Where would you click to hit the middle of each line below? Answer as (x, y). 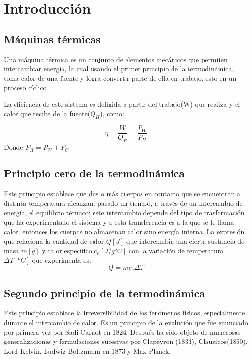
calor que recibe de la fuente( (47, 113)
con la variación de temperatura (176, 250)
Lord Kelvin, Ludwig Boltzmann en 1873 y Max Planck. (87, 351)
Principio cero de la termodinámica (94, 173)
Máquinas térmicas (52, 39)
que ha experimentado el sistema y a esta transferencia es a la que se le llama (119, 222)
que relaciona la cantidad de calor (54, 241)
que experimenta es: (62, 260)
